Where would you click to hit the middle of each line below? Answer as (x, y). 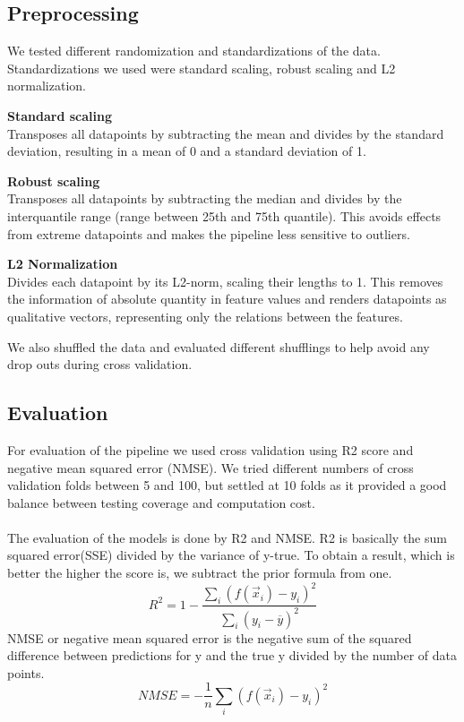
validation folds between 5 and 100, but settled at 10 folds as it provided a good (227, 485)
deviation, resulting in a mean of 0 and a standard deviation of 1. (187, 151)
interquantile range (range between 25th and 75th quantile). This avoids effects (224, 215)
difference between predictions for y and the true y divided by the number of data (232, 655)
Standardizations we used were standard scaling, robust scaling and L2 (202, 68)
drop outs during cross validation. (100, 364)
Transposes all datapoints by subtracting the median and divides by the (205, 198)
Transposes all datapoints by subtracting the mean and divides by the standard (226, 133)
